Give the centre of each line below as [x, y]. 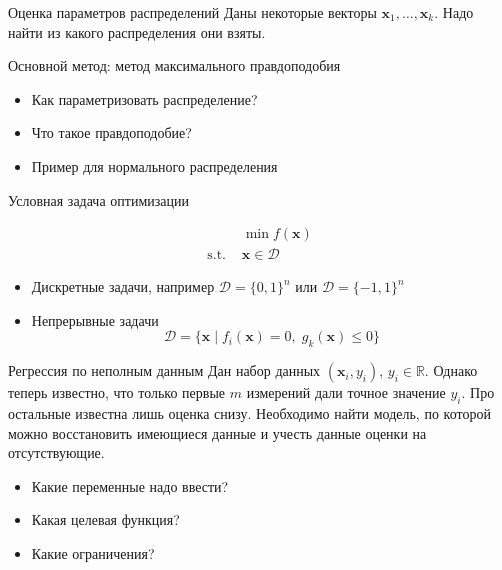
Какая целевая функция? [105, 519]
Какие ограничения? [93, 552]
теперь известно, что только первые [117, 392]
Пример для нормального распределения [154, 165]
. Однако [451, 370]
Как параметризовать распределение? [144, 98]
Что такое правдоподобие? [111, 132]
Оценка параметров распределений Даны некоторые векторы [192, 12]
